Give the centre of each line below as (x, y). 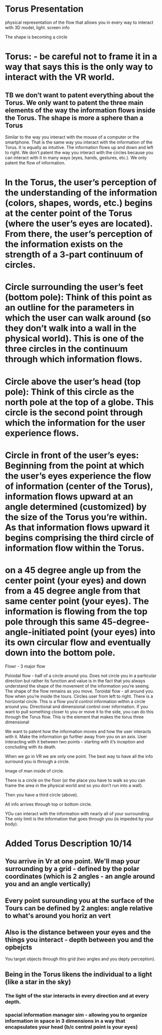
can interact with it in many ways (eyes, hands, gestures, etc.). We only (76, 157)
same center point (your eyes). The (77, 601)
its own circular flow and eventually (78, 642)
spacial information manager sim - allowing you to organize (76, 1015)
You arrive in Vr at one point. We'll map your (73, 862)
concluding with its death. (31, 747)
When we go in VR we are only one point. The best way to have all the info (79, 756)
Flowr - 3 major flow (25, 666)
